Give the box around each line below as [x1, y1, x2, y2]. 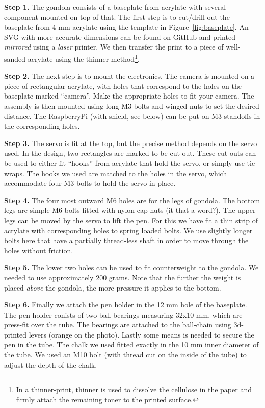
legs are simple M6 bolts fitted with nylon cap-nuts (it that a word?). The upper [4, 205, 256, 215]
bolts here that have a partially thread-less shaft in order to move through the [4, 235, 249, 246]
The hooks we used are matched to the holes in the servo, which [26, 167, 227, 178]
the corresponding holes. [4, 121, 80, 131]
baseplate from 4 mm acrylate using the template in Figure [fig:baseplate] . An [4, 21, 249, 32]
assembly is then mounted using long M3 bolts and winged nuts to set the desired [4, 101, 259, 111]
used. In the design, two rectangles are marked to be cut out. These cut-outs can [4, 148, 256, 158]
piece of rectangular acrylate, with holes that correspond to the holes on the [4, 80, 242, 91]
